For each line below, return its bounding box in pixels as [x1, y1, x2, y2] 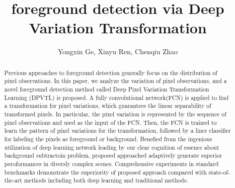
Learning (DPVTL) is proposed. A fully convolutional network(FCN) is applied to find [4, 93, 229, 101]
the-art [4, 176, 22, 185]
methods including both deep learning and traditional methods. [24, 176, 188, 185]
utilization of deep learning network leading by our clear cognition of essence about [4, 143, 220, 151]
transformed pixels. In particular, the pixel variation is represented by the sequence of [4, 109, 227, 118]
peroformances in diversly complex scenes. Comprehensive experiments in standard [4, 159, 219, 168]
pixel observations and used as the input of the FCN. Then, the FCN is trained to [4, 118, 217, 126]
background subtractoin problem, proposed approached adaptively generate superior [4, 151, 222, 160]
